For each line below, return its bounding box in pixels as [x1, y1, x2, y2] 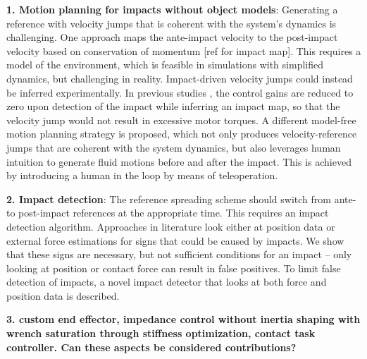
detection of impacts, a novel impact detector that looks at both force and [6, 274, 327, 289]
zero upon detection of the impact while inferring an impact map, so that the [6, 99, 340, 114]
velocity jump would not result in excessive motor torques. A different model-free [6, 112, 356, 127]
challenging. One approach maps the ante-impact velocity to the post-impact [6, 30, 338, 44]
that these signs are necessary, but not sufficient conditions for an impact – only [6, 247, 352, 262]
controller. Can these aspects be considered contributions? [6, 339, 297, 354]
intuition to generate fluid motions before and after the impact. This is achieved [6, 154, 352, 169]
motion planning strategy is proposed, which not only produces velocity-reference [6, 126, 357, 141]
